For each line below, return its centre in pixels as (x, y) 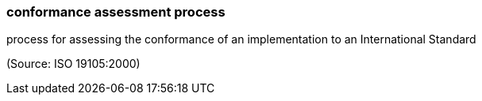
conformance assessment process (116, 12)
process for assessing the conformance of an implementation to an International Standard (241, 39)
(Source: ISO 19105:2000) (73, 64)
